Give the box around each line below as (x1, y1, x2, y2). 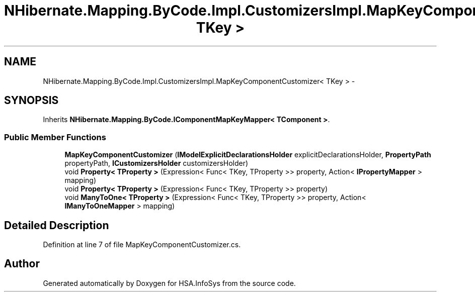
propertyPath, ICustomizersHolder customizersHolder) (64, 159, 249, 168)
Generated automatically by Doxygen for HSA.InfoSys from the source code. (43, 278, 296, 287)
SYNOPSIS (4, 94, 59, 107)
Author (4, 257, 40, 270)
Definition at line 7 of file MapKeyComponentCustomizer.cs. (43, 240, 241, 249)
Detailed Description (4, 219, 109, 232)
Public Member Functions (4, 132, 106, 142)
